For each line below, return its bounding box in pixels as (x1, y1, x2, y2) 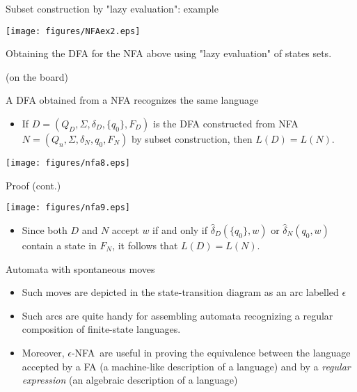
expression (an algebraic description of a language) (22, 373, 238, 387)
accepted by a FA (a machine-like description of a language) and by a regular (22, 359, 351, 373)
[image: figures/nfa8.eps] (6, 158, 130, 168)
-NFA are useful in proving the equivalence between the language (71, 345, 351, 359)
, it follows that (112, 237, 178, 252)
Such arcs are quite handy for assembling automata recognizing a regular (22, 308, 333, 322)
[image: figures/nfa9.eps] (6, 203, 130, 213)
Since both (22, 222, 68, 237)
